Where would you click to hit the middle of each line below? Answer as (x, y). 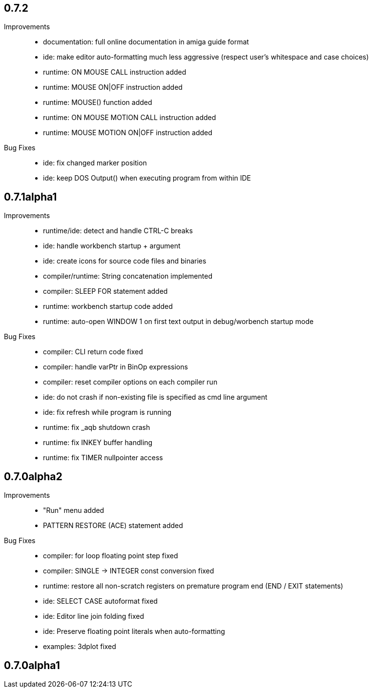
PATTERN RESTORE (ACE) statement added (113, 526)
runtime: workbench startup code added (108, 306)
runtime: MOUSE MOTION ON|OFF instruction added (128, 133)
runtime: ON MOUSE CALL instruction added (115, 72)
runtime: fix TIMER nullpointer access (103, 458)
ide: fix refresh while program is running (107, 412)
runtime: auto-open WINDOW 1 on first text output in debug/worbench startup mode (178, 322)
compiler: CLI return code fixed (93, 352)
